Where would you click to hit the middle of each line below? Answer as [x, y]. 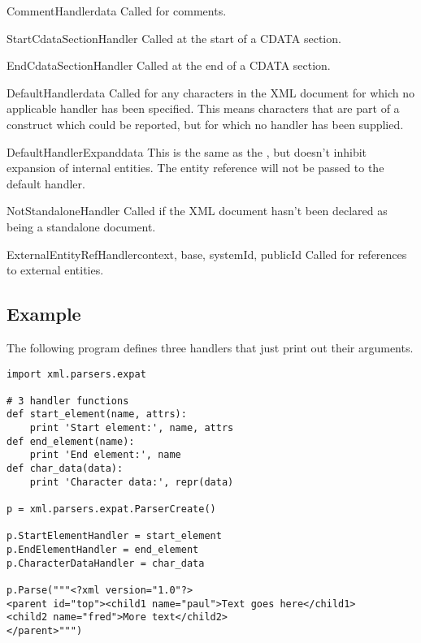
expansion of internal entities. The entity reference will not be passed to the [195, 168]
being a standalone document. [81, 226]
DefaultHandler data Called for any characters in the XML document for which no [210, 92]
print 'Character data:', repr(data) [132, 482]
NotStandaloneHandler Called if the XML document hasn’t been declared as [197, 211]
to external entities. [55, 270]
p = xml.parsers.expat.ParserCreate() [111, 509]
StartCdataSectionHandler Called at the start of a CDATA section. [174, 38]
